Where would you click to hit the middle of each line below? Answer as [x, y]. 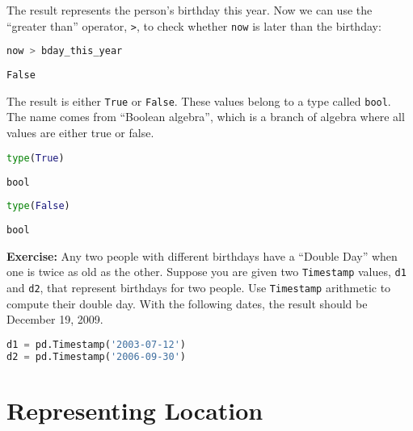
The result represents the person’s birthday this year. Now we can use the [190, 10]
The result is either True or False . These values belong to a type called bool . [199, 100]
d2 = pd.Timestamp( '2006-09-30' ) [96, 356]
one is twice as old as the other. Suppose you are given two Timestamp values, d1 [206, 272]
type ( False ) [38, 206]
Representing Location [135, 410]
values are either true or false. [80, 133]
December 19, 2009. [55, 319]
